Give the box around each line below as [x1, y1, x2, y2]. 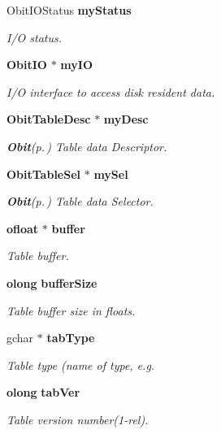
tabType [46, 329, 95, 346]
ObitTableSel [6, 165, 81, 182]
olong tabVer [6, 384, 80, 401]
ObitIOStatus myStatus [6, 2, 132, 18]
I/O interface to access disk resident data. [6, 83, 215, 100]
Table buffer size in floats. [6, 302, 136, 319]
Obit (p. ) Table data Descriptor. [6, 137, 167, 154]
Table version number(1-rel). [6, 410, 149, 427]
